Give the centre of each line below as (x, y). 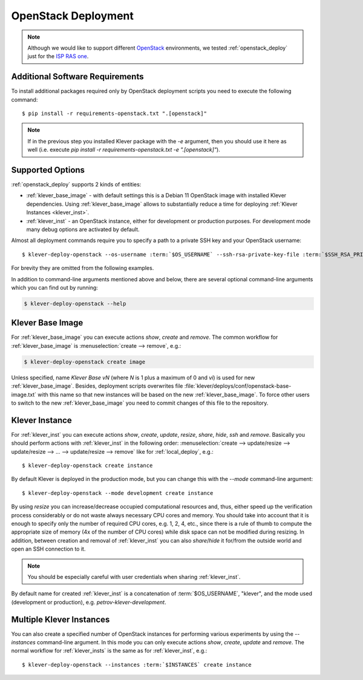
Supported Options (48, 170)
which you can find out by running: (54, 288)
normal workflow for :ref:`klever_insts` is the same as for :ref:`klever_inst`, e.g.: (109, 651)
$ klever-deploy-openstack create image (84, 362)
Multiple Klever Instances (60, 619)
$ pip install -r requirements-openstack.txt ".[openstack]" (114, 114)
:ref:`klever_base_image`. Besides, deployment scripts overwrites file (97, 386)
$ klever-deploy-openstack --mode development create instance (118, 493)
